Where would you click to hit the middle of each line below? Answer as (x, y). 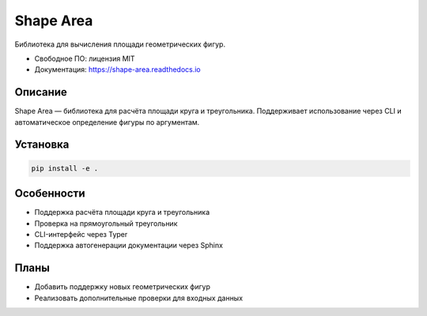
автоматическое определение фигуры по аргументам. (107, 122)
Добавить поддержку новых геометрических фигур (123, 287)
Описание (41, 92)
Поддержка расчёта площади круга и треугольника (122, 213)
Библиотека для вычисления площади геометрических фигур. (120, 44)
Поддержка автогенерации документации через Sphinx (128, 246)
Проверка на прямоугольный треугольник (106, 223)
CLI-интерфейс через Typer (81, 234)
